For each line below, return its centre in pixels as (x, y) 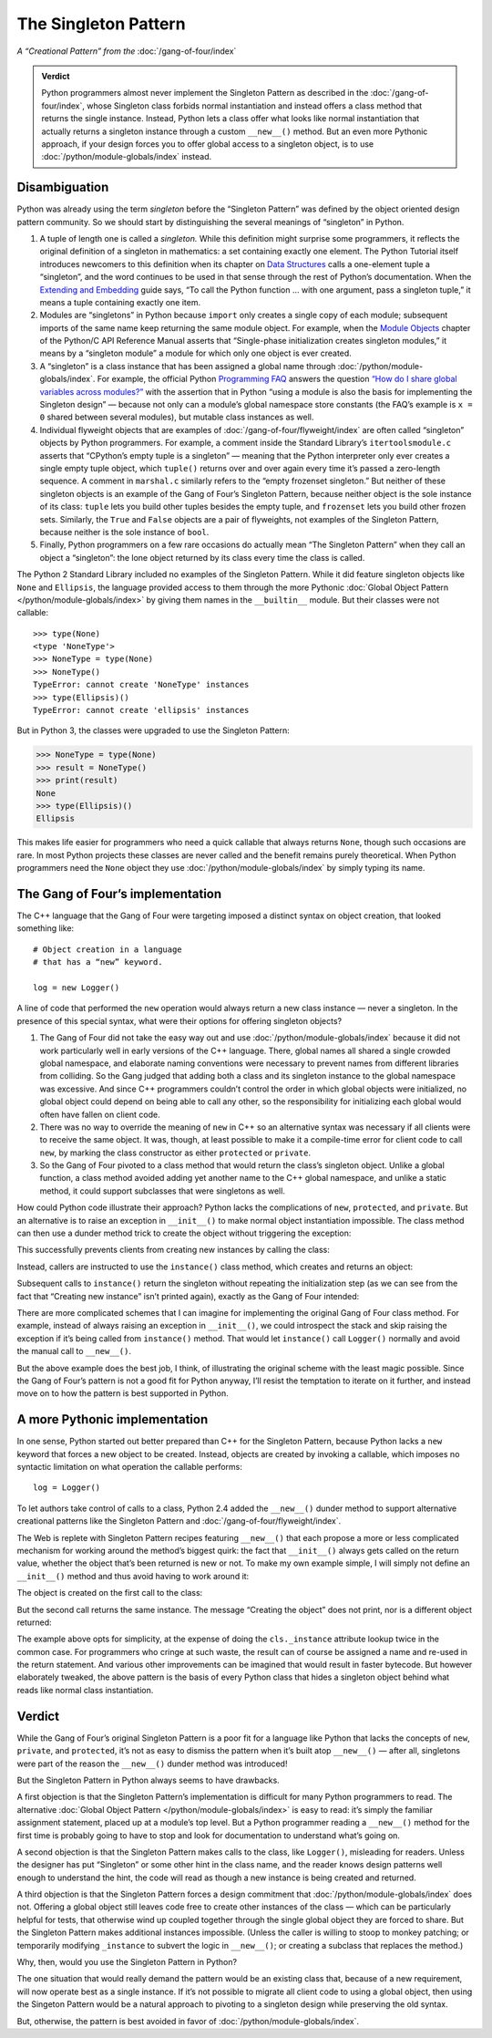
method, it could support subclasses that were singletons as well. (163, 1191)
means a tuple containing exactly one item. (120, 302)
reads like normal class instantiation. (85, 1690)
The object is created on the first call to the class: (110, 1593)
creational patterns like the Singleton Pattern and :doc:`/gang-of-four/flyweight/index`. (179, 1521)
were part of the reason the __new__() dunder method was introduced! (152, 1764)
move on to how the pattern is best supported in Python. (123, 1393)
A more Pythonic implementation (113, 1419)
